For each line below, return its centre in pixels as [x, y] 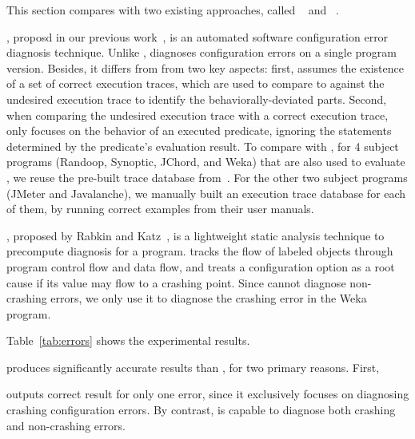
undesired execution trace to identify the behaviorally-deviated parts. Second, [197, 99]
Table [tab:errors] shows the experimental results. [128, 340]
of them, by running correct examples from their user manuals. [160, 209]
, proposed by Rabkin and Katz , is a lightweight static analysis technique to [196, 235]
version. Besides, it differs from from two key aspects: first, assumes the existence [205, 67]
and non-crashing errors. [66, 425]
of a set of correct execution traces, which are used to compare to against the [196, 83]
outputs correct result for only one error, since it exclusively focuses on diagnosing [208, 394]
